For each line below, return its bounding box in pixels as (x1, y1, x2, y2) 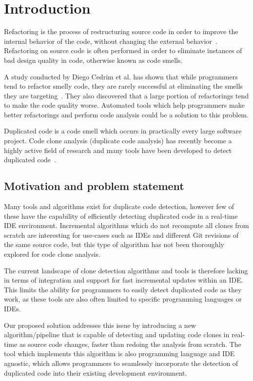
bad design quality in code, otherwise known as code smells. (4, 55, 183, 65)
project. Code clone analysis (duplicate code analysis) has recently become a (4, 135, 232, 146)
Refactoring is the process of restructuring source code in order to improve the (4, 26, 238, 37)
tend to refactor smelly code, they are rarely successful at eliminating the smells (4, 81, 243, 91)
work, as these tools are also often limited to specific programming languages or (4, 294, 242, 304)
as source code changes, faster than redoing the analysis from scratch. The (19, 339, 241, 349)
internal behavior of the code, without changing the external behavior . (4, 36, 217, 46)
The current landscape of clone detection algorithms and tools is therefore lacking (4, 265, 248, 275)
